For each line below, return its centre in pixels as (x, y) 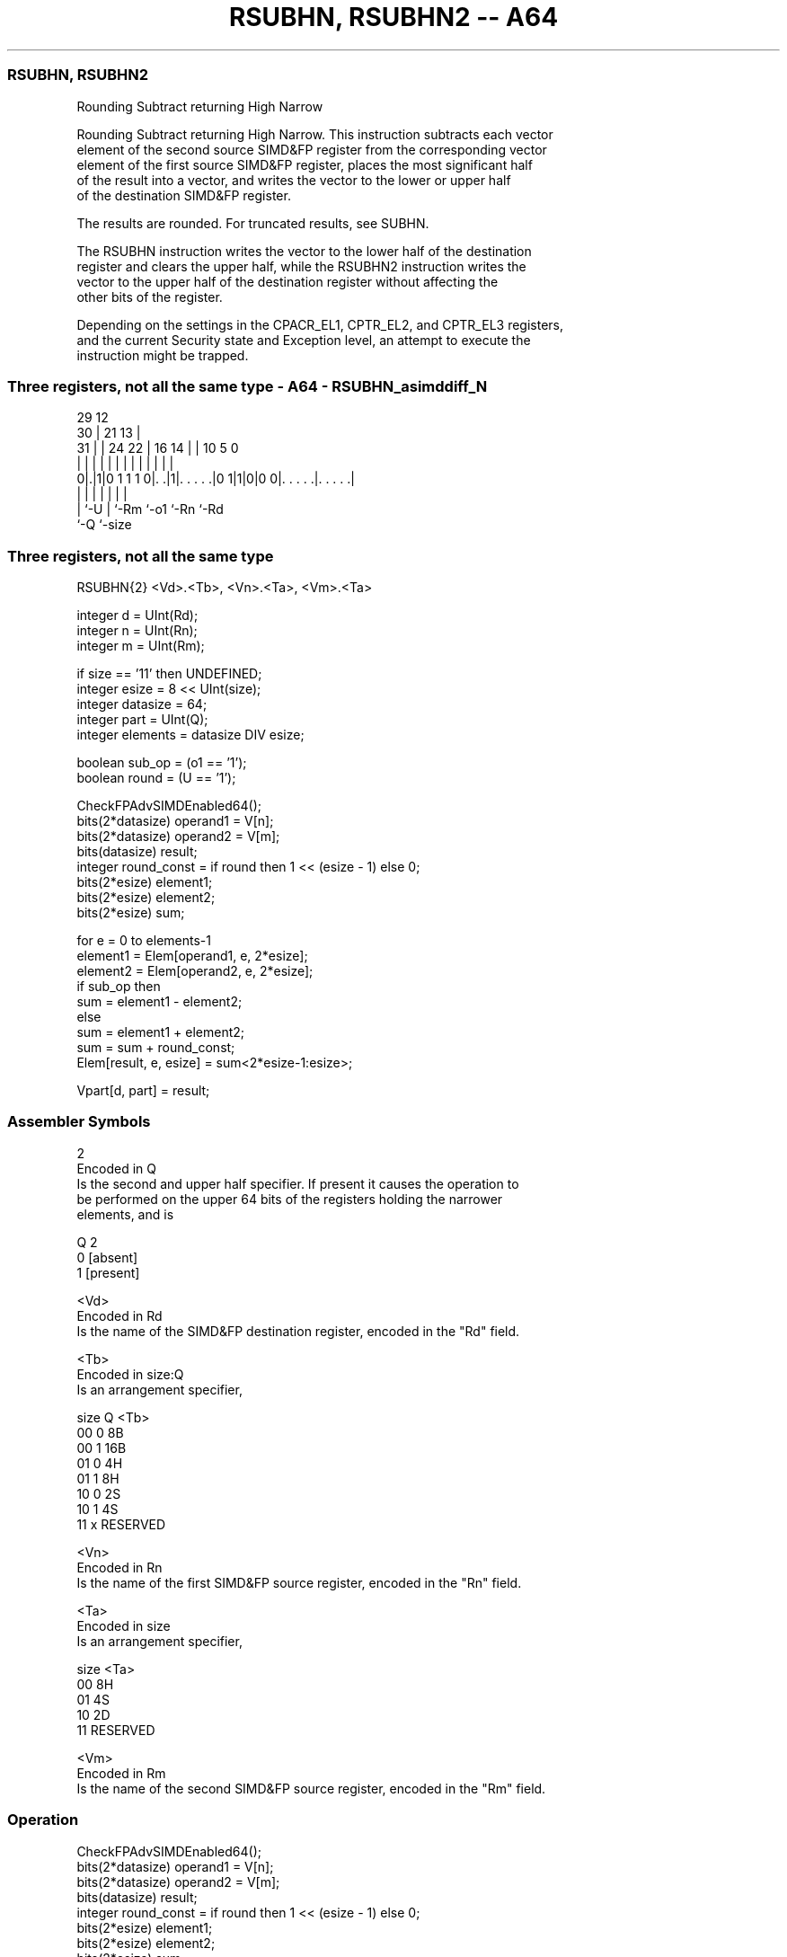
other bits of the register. (150, 297)
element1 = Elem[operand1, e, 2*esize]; (192, 956)
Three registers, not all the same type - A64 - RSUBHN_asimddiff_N (248, 386)
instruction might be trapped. (163, 355)
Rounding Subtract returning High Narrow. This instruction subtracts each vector (315, 134)
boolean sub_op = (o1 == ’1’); (162, 762)
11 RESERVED (116, 1730)
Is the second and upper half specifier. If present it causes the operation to (298, 1183)
